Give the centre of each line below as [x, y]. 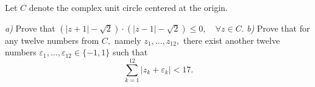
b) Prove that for [278, 28]
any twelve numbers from [52, 40]
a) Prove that [30, 28]
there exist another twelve [232, 40]
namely [128, 40]
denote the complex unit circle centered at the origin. [128, 7]
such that [130, 52]
